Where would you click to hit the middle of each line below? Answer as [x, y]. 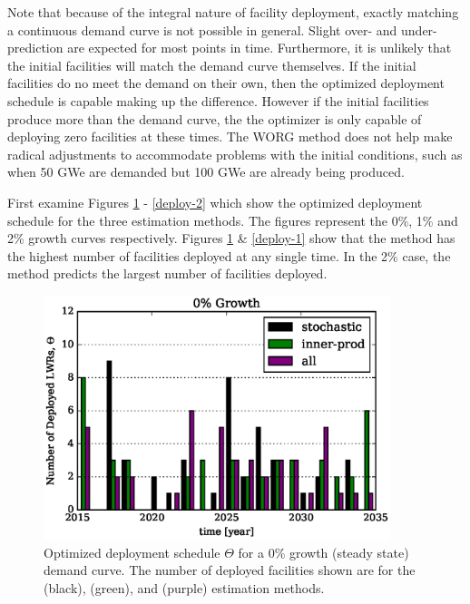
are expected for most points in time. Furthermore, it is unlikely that [259, 48]
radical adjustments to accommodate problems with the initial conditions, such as [235, 154]
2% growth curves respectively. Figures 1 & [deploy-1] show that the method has [231, 238]
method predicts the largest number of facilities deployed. [167, 273]
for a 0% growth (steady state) [323, 552]
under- [419, 29]
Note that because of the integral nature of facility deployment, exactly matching [233, 12]
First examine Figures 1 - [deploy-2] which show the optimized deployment [215, 202]
